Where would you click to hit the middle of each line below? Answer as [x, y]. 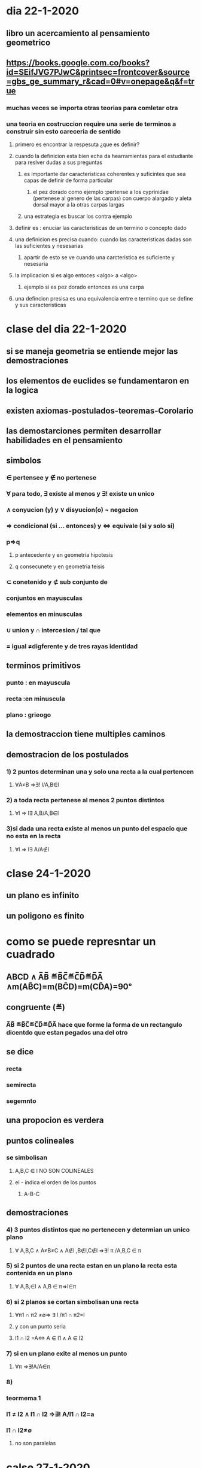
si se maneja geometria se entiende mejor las [92, 351]
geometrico [28, 42]
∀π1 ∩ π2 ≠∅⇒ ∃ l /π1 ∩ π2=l [50, 1315]
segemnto [21, 1101]
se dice [20, 1052]
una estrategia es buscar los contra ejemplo [78, 216]
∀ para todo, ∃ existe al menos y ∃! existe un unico [80, 494]
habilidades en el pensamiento [64, 440]
